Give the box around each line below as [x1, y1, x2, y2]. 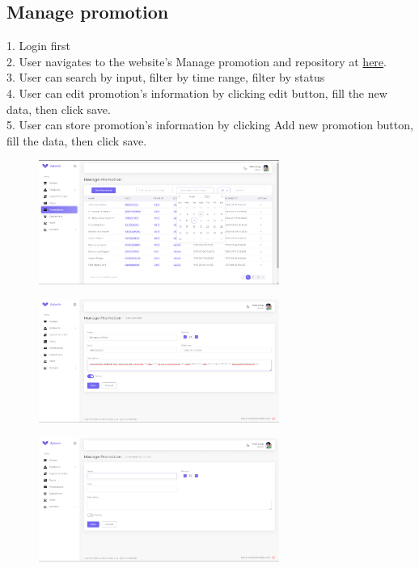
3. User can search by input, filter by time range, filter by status [6, 69, 325, 86]
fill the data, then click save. [6, 132, 147, 149]
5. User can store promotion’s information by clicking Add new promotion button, [6, 116, 413, 133]
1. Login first [6, 37, 70, 54]
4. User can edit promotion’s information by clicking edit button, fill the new [6, 84, 387, 101]
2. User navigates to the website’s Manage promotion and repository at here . [6, 53, 387, 69]
